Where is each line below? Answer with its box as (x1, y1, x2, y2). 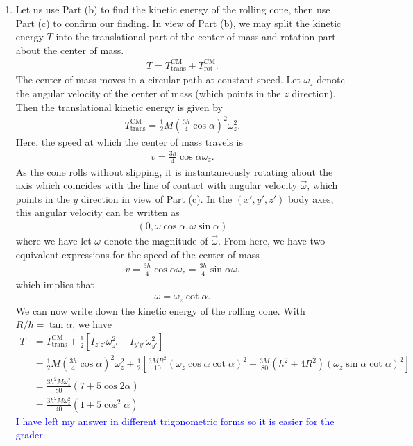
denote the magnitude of (103, 233, 208, 248)
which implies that (15, 276, 95, 291)
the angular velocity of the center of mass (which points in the (15, 85, 281, 100)
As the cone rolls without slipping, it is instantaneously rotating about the (15, 164, 333, 179)
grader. (15, 427, 46, 442)
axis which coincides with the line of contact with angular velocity (15, 178, 297, 192)
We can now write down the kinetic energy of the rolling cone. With (15, 303, 305, 317)
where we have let (15, 233, 92, 248)
